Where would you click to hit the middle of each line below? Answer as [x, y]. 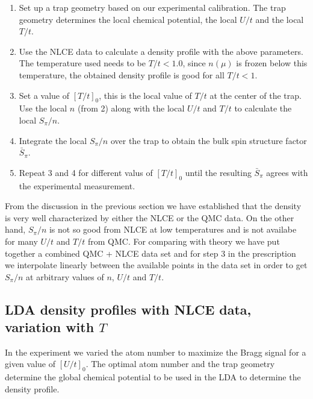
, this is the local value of [145, 95]
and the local [280, 19]
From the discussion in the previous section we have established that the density [153, 206]
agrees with [287, 172]
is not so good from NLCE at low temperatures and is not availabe [173, 229]
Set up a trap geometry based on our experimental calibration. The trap [152, 7]
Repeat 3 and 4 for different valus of [86, 172]
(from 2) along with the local [131, 108]
